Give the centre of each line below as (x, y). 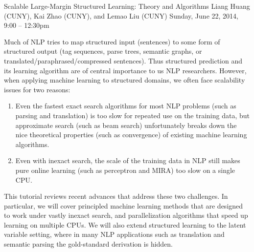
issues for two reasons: (37, 89)
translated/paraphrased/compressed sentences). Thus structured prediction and (123, 60)
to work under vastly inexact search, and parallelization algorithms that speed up (126, 215)
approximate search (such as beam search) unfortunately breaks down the (126, 125)
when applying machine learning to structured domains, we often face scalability (125, 80)
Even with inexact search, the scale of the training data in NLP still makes (128, 160)
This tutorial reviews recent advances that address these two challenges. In (116, 196)
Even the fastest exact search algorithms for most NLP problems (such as (126, 106)
